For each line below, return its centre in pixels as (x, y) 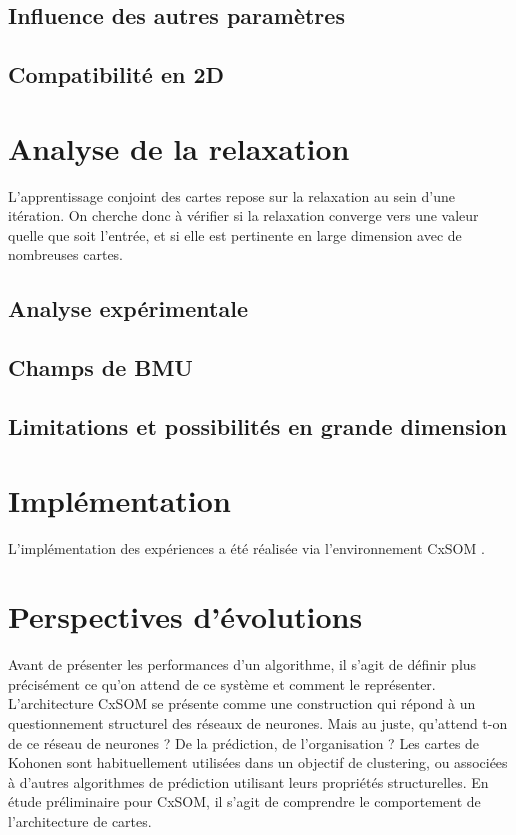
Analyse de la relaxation (179, 147)
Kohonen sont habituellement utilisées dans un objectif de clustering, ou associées (258, 762)
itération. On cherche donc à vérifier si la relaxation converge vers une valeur (243, 215)
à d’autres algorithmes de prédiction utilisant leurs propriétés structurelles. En (248, 781)
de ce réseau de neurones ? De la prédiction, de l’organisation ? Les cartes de (244, 742)
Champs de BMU (100, 367)
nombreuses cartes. (66, 254)
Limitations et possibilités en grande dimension (258, 426)
